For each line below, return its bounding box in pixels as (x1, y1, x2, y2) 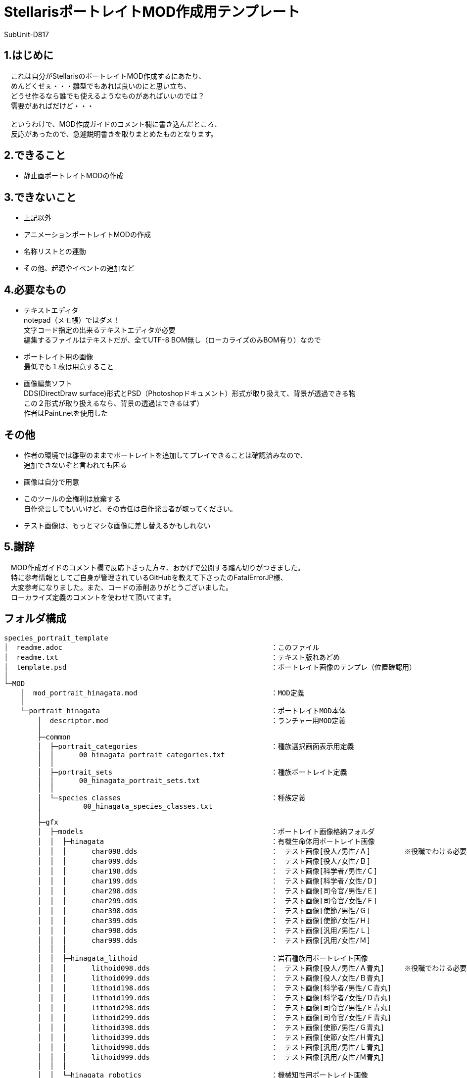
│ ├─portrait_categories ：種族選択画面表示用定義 (37, 742, 354, 750)
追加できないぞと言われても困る (24, 460, 127, 469)
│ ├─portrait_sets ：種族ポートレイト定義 (37, 768, 347, 776)
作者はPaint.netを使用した (24, 409, 108, 418)
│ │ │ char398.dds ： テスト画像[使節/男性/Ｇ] (37, 906, 371, 915)
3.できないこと (4, 191, 77, 203)
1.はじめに (4, 49, 54, 62)
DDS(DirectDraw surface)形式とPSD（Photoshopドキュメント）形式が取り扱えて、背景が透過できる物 (24, 389, 356, 398)
